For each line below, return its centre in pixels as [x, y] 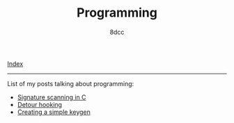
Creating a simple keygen [54, 112]
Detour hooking [40, 104]
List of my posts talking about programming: [71, 83]
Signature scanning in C [52, 97]
